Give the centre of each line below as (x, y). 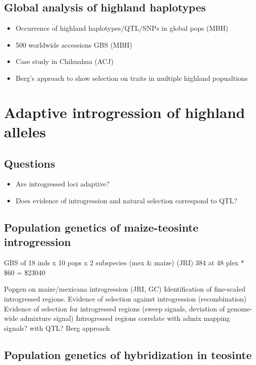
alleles (25, 131)
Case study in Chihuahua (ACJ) (65, 61)
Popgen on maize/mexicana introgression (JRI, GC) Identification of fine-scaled (125, 289)
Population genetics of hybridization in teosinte (128, 354)
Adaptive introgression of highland (125, 112)
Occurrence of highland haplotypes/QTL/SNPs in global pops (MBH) (122, 28)
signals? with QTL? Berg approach (57, 328)
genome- (240, 308)
